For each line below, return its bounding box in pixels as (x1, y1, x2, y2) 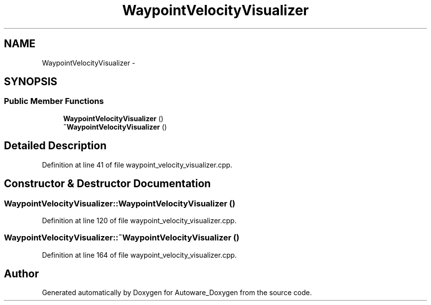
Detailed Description (4, 139, 107, 152)
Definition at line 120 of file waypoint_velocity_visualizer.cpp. (42, 216, 237, 225)
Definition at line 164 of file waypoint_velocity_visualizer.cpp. (42, 250, 237, 259)
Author (4, 268, 39, 280)
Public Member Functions (4, 96, 104, 106)
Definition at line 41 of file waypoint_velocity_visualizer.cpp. (42, 160, 233, 169)
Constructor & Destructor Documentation (4, 177, 211, 190)
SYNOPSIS (4, 75, 58, 88)
